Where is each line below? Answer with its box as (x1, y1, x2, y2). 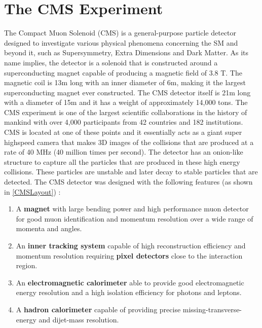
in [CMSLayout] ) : (4, 186, 61, 197)
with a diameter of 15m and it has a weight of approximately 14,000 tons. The (4, 97, 248, 107)
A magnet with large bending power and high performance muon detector (16, 203, 249, 214)
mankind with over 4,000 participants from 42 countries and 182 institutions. (4, 117, 243, 127)
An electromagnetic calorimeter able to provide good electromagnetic (16, 277, 244, 287)
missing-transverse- (182, 304, 242, 314)
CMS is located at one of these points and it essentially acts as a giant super (4, 127, 242, 137)
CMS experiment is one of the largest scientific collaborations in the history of (4, 106, 247, 117)
